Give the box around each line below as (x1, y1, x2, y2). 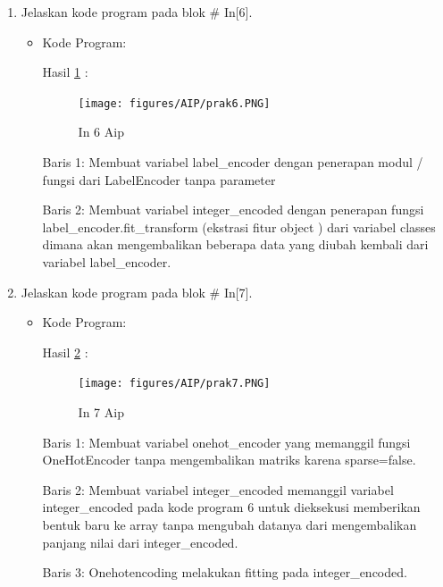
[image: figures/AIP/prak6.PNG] (78, 96, 271, 110)
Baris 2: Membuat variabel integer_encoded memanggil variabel (42, 480, 394, 499)
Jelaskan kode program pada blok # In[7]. (21, 282, 253, 301)
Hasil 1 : (42, 63, 88, 81)
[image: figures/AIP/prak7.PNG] (78, 377, 271, 390)
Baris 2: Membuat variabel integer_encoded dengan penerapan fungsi (42, 200, 424, 219)
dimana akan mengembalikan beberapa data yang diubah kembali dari (42, 235, 429, 254)
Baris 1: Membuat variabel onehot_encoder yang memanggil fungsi (42, 432, 411, 451)
